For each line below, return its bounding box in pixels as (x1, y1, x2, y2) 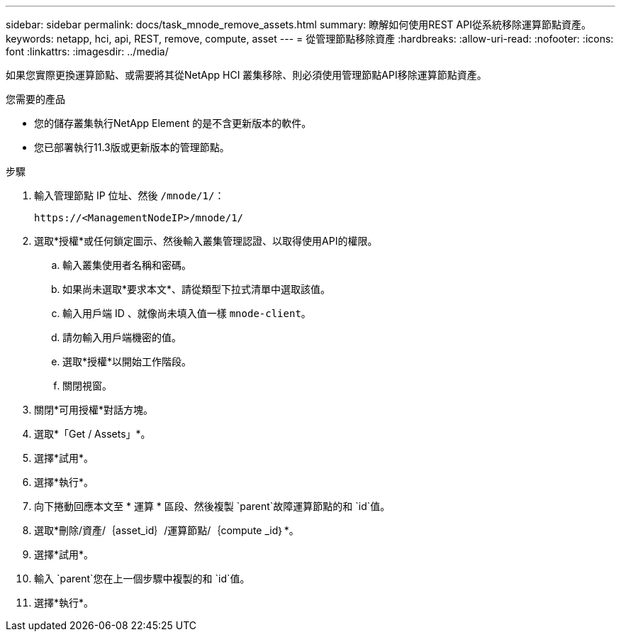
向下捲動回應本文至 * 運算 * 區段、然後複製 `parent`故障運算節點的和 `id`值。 (34, 500, 391, 512)
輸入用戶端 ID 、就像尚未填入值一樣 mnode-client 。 (62, 307, 311, 319)
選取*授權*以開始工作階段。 (62, 355, 192, 367)
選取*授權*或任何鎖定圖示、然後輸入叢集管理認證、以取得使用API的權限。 (34, 235, 378, 247)
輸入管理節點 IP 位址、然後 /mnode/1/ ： (34, 189, 225, 201)
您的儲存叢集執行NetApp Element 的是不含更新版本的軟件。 (34, 117, 312, 129)
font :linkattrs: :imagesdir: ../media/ (6, 45, 169, 57)
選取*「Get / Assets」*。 (34, 428, 151, 440)
